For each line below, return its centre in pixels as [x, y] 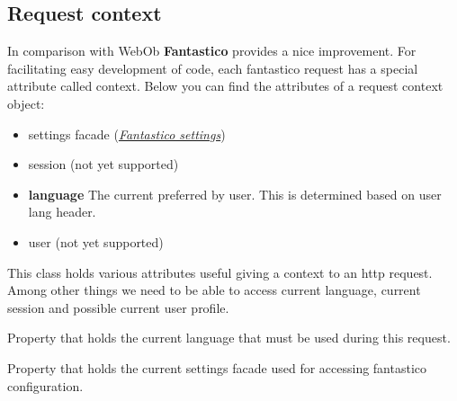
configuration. [45, 385]
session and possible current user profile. [118, 307]
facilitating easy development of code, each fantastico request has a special [213, 68]
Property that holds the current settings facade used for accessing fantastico [217, 367]
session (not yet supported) [103, 164]
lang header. [62, 212]
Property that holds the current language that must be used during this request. [229, 338]
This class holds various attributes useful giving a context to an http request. [220, 272]
